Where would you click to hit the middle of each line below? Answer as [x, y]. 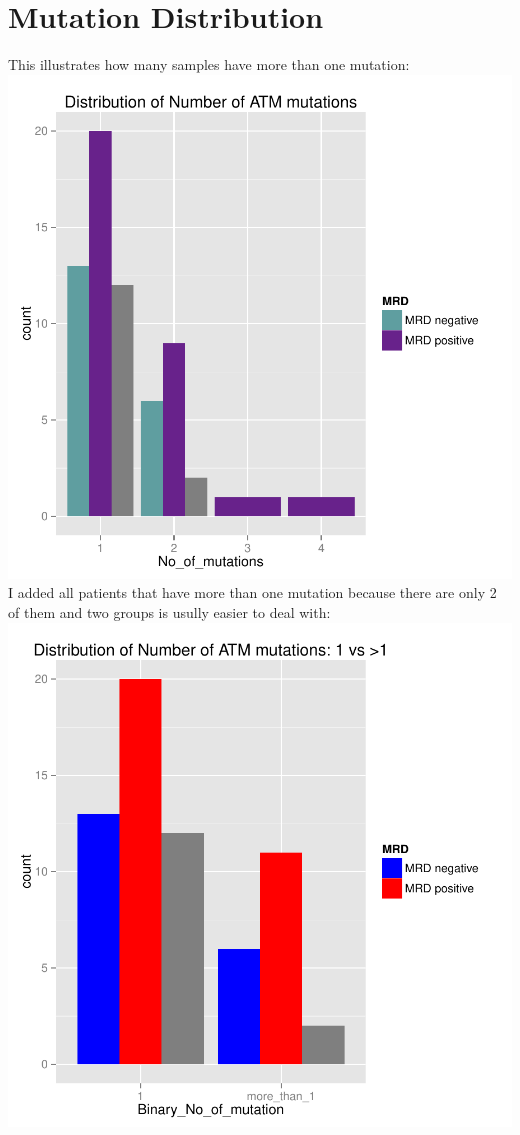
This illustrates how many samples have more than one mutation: [209, 64]
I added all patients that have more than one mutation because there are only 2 [252, 592]
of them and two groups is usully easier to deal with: [169, 611]
